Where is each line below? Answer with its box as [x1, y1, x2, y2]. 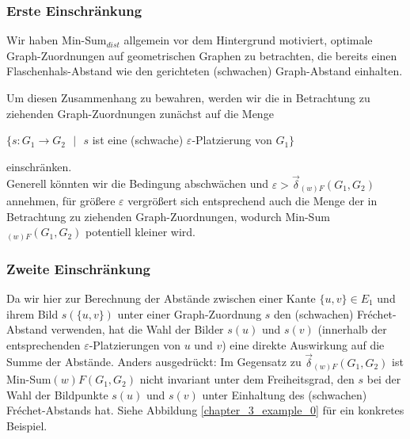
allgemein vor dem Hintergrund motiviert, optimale [123, 32, 373, 48]
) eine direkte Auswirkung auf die [222, 336, 385, 353]
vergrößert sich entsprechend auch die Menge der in [127, 193, 378, 209]
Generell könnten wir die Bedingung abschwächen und [6, 175, 269, 192]
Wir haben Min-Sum [6, 32, 107, 48]
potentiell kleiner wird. [85, 223, 196, 240]
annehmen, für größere [6, 193, 116, 209]
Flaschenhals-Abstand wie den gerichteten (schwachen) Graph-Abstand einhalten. [6, 63, 403, 79]
